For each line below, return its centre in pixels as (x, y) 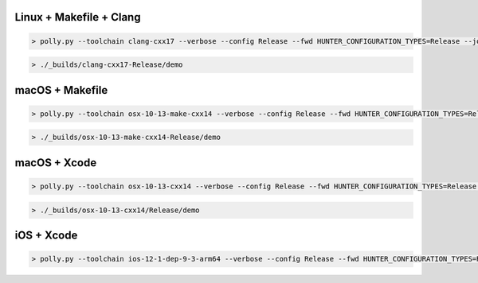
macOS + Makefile (61, 90)
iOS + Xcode (46, 235)
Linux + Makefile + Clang (78, 17)
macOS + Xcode (56, 163)
